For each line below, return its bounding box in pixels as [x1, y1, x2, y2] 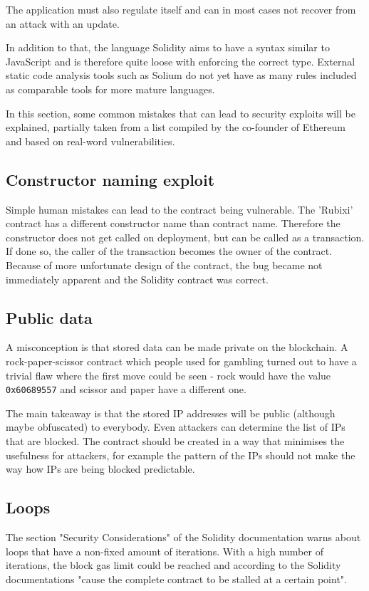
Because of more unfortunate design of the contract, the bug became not [6, 257, 323, 272]
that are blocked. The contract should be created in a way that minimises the [6, 433, 345, 448]
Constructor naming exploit [6, 168, 215, 190]
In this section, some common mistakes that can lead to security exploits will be [6, 105, 355, 120]
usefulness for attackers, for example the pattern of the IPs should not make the [6, 447, 355, 462]
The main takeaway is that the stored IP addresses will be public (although [6, 405, 336, 420]
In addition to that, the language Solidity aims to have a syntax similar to [6, 40, 330, 55]
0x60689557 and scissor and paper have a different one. [6, 382, 246, 397]
